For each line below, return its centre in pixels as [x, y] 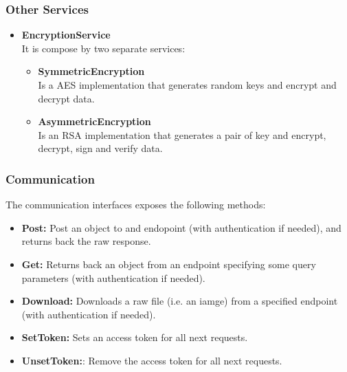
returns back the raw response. [86, 241]
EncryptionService [66, 35]
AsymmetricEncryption [94, 121]
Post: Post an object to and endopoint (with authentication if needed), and [181, 227]
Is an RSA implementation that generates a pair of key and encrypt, [182, 134]
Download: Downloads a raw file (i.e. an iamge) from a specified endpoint [180, 301]
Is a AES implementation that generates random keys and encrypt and [187, 85]
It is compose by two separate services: [103, 48]
